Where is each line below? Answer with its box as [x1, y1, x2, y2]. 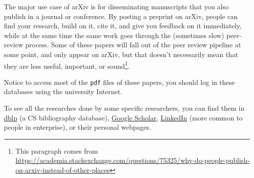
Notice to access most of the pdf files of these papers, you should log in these [4, 77, 235, 87]
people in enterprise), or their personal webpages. [4, 122, 151, 132]
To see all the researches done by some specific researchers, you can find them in [4, 103, 245, 113]
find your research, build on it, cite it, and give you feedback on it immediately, [4, 20, 242, 31]
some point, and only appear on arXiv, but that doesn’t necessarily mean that [4, 49, 238, 59]
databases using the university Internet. [4, 86, 123, 97]
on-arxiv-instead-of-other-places [15, 165, 110, 175]
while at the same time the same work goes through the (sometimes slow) [4, 30, 224, 40]
